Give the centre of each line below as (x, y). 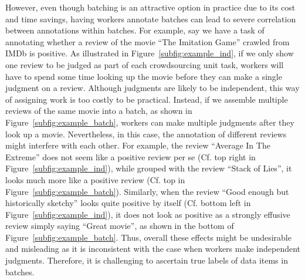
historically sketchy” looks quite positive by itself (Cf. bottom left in (128, 203)
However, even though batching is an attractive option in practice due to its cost (150, 7)
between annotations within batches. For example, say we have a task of (135, 30)
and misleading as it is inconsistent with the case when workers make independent (153, 249)
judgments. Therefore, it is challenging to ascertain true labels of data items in (147, 260)
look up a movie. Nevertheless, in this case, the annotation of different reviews (146, 134)
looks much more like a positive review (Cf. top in (95, 179)
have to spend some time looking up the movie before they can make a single (144, 76)
